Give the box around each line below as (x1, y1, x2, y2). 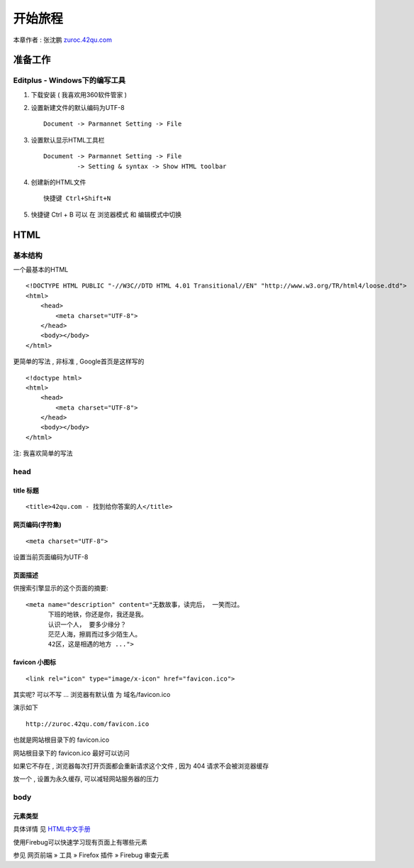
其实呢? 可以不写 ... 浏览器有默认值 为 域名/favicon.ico (13, 691, 171, 699)
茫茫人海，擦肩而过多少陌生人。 (47, 630, 142, 638)
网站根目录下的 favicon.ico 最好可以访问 (13, 749, 130, 757)
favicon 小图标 (13, 658, 57, 666)
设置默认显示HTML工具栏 (30, 136, 106, 144)
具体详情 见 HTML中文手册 (13, 825, 91, 833)
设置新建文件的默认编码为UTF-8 (30, 104, 125, 112)
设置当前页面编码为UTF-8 (13, 552, 89, 561)
